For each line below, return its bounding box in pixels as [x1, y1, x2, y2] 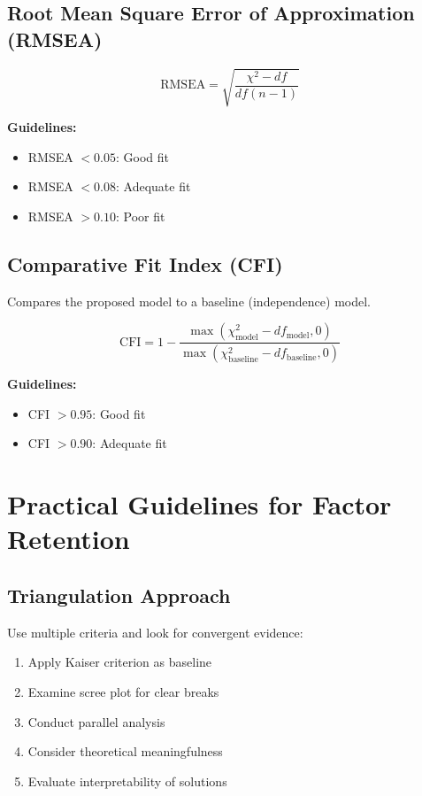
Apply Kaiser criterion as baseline [27, 653, 212, 671]
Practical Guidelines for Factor [7, 486, 392, 522]
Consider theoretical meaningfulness [27, 742, 223, 761]
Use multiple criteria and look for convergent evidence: [7, 622, 303, 641]
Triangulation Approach [7, 581, 231, 608]
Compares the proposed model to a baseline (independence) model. [7, 291, 371, 310]
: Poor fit [115, 206, 165, 225]
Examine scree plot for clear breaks [27, 682, 219, 700]
